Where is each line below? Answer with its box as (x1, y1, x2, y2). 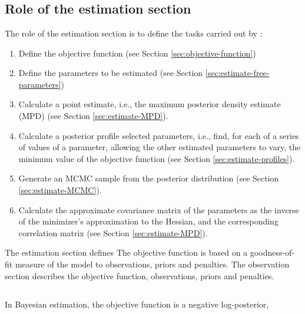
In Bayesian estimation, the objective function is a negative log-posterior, (5, 298, 269, 310)
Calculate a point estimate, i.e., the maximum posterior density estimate (18, 98, 281, 110)
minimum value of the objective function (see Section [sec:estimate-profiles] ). (18, 152, 295, 164)
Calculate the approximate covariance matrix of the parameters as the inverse (18, 203, 299, 216)
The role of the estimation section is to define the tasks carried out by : (5, 27, 263, 39)
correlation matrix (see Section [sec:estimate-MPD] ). (18, 226, 208, 239)
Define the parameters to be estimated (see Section (18, 67, 203, 79)
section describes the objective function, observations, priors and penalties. (5, 269, 274, 282)
